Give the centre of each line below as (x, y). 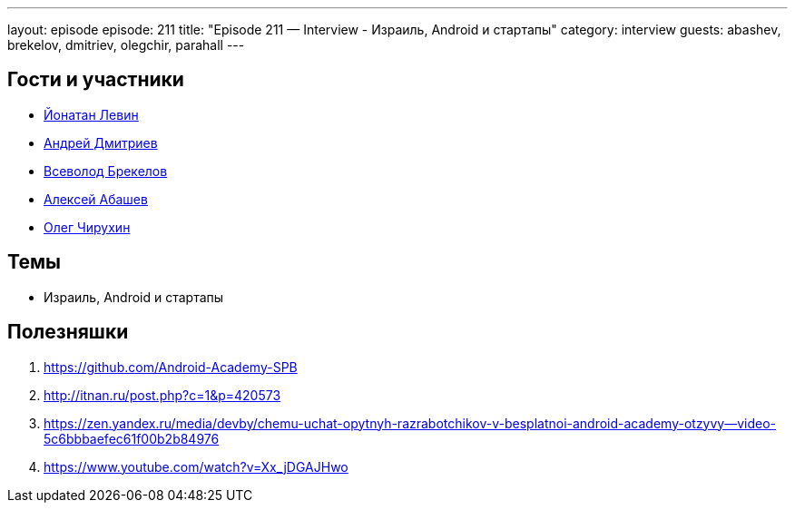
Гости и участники (96, 80)
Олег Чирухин (87, 227)
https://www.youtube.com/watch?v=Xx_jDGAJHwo (196, 466)
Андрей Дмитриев (101, 142)
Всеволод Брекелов (106, 171)
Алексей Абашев (96, 199)
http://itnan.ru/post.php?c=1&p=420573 (162, 395)
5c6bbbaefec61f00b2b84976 (132, 438)
